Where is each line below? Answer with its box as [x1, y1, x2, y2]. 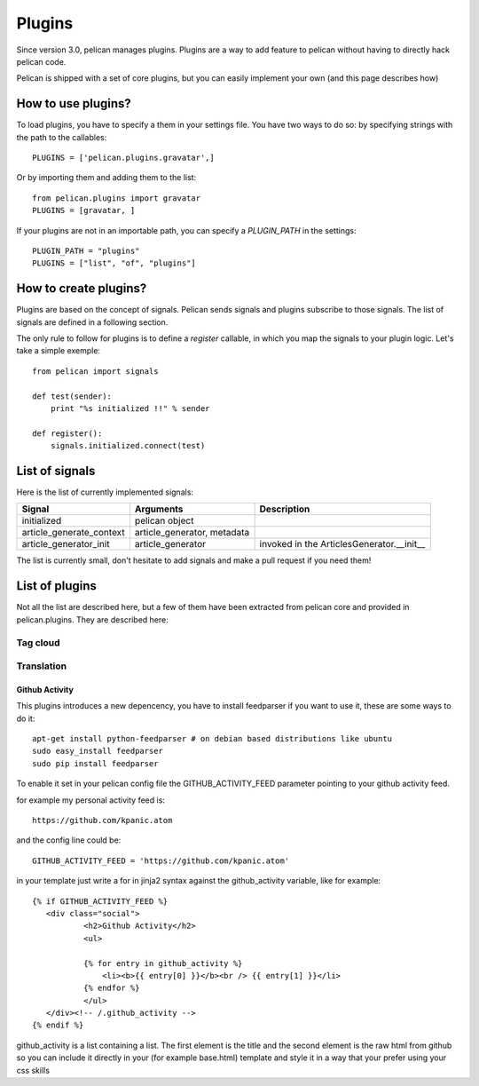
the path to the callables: [16, 131, 107, 142]
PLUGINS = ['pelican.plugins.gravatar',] [32, 153, 215, 163]
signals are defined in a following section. [16, 316, 169, 328]
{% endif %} [32, 1020, 84, 1030]
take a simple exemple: [16, 345, 101, 356]
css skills [16, 1065, 51, 1075]
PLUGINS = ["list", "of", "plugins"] [32, 258, 197, 268]
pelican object [134, 515, 194, 527]
